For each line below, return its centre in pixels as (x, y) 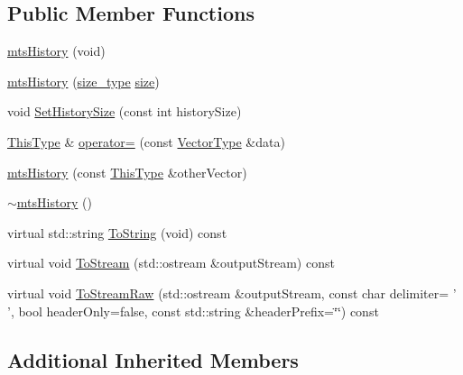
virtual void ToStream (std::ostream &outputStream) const (171, 263)
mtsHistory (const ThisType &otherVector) (127, 172)
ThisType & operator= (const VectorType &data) (146, 141)
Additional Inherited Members (153, 359)
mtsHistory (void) (56, 51)
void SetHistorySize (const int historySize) (125, 111)
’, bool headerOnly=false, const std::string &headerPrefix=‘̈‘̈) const (193, 311)
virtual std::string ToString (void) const (117, 232)
